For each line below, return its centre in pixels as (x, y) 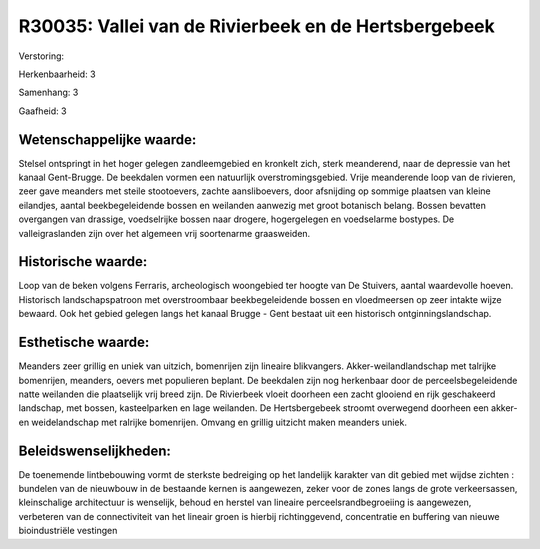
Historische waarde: (83, 261)
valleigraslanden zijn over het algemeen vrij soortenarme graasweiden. (164, 233)
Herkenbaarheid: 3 (57, 74)
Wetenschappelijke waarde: (107, 139)
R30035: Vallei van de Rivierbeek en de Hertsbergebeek (256, 26)
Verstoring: (41, 56)
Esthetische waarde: (84, 342)
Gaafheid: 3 (42, 111)
